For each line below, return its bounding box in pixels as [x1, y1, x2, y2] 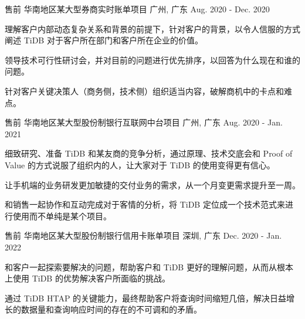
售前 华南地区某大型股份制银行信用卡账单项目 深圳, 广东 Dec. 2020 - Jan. [5, 229, 282, 242]
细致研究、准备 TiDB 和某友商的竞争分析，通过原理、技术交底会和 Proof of [5, 147, 293, 159]
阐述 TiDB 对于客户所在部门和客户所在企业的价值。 [5, 34, 203, 46]
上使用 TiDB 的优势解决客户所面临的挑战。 [5, 272, 170, 284]
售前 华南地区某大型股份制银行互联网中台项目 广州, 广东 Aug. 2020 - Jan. [5, 116, 283, 128]
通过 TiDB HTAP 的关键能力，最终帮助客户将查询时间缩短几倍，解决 [5, 291, 270, 304]
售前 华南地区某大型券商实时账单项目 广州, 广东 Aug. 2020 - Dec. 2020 [5, 3, 270, 15]
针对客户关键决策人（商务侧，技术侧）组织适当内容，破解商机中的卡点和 [5, 84, 284, 97]
